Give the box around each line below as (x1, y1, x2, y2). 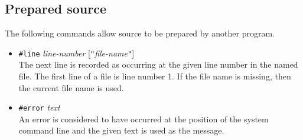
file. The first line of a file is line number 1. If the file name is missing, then (18, 70, 291, 82)
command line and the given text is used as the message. (18, 124, 224, 136)
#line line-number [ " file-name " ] (18, 46, 135, 59)
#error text (18, 101, 60, 114)
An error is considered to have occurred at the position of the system (18, 112, 269, 125)
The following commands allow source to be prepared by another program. (5, 27, 275, 39)
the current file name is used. (18, 81, 124, 94)
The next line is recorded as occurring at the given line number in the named (18, 58, 298, 71)
